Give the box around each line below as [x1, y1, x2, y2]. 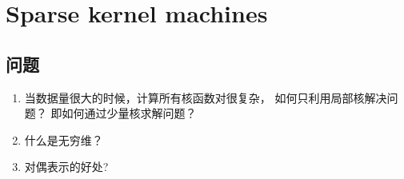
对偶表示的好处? [24, 158, 109, 175]
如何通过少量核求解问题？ [62, 105, 197, 121]
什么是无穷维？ [24, 131, 103, 148]
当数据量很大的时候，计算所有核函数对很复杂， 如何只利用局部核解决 [24, 89, 387, 105]
